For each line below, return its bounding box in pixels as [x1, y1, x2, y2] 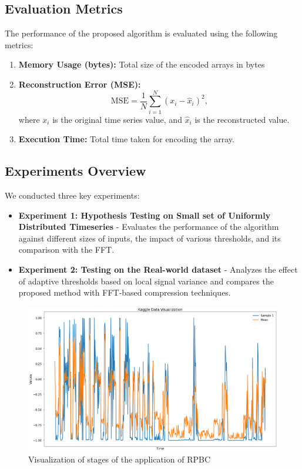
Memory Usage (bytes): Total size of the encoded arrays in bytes [18, 58, 265, 71]
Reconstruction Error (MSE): [18, 78, 141, 90]
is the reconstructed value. [194, 113, 290, 125]
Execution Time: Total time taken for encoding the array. [18, 133, 234, 145]
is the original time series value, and [52, 113, 182, 125]
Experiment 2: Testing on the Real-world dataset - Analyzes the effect [18, 263, 298, 276]
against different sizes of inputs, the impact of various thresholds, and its [18, 232, 281, 244]
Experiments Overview [5, 162, 146, 180]
